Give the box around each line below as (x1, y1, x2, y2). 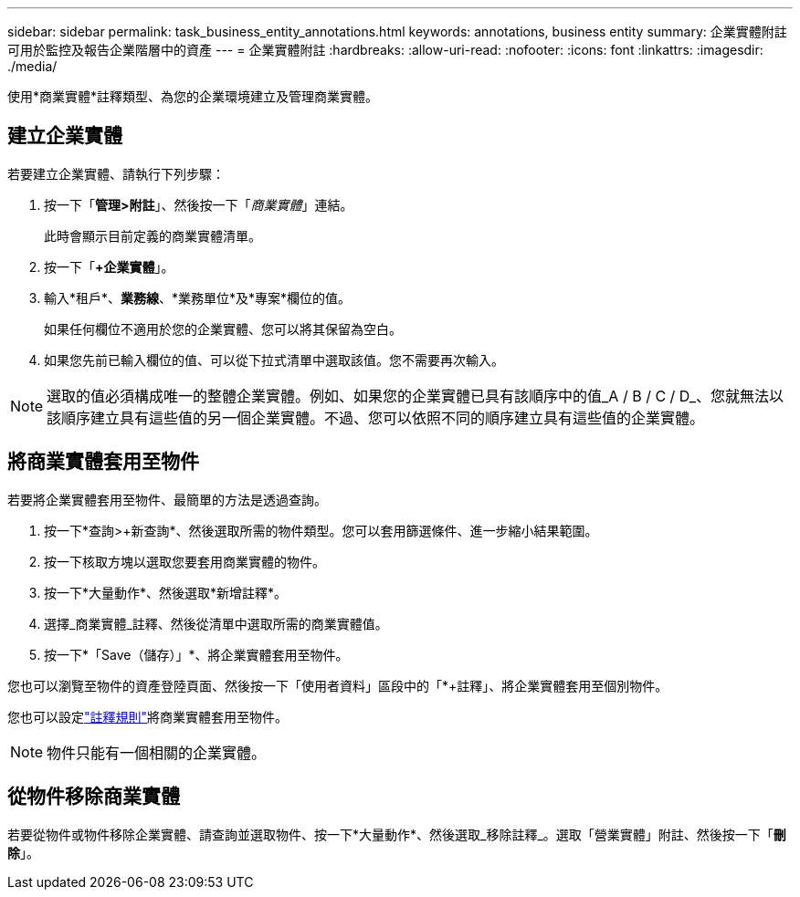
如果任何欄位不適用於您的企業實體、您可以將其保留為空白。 (44, 320, 402, 337)
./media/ (7, 58, 58, 74)
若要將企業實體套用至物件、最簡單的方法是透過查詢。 (7, 491, 327, 507)
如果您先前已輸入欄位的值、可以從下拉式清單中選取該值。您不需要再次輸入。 (44, 351, 504, 368)
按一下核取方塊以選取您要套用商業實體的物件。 (44, 553, 325, 569)
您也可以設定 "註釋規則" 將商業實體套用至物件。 (7, 708, 289, 725)
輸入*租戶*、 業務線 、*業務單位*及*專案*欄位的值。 (44, 289, 352, 306)
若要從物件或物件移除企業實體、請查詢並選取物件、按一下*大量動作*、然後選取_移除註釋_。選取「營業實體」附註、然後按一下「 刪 (7, 826, 786, 842)
